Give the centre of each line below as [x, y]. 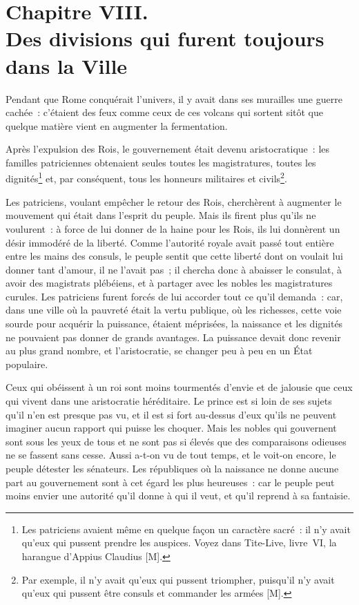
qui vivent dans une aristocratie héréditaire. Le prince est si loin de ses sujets [169, 401]
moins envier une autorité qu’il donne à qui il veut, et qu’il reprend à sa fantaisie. [178, 496]
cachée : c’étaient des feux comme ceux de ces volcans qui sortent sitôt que [164, 112]
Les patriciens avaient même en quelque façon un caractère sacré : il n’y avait [186, 529]
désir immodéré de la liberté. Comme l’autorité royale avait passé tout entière [170, 242]
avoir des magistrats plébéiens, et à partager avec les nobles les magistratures [169, 283]
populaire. [27, 364]
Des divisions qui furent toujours [165, 38]
